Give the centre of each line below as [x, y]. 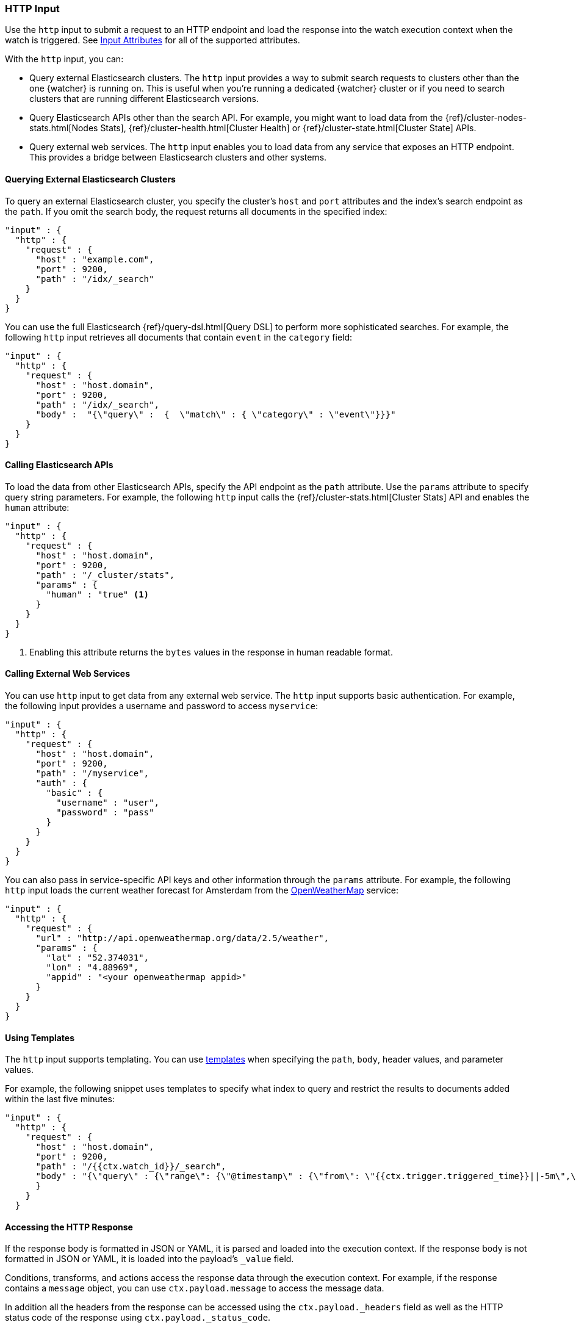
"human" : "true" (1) [98, 594]
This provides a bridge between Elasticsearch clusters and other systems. [178, 157]
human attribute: [37, 507]
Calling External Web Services [67, 674]
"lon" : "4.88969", [92, 968]
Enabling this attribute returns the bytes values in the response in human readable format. [211, 652]
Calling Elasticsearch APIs [59, 465]
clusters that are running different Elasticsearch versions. [144, 99]
